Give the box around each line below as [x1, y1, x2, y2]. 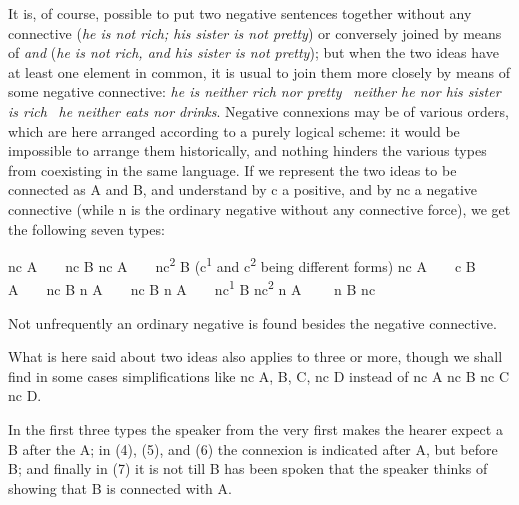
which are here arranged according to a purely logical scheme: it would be [8, 120, 460, 141]
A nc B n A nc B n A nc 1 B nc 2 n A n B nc [8, 276, 376, 300]
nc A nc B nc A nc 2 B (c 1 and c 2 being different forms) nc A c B [8, 253, 476, 276]
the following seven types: [8, 218, 165, 239]
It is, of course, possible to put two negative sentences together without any [8, 3, 472, 23]
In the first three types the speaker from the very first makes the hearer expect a [8, 419, 503, 439]
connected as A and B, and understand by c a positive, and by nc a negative [8, 179, 478, 200]
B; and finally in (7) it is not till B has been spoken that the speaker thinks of [8, 458, 488, 479]
